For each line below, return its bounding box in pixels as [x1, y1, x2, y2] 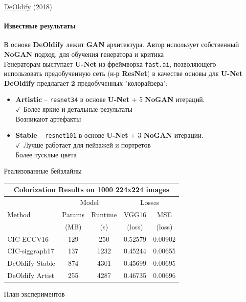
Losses [140, 197, 159, 207]
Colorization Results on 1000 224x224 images [13, 184, 170, 195]
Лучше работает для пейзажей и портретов [23, 139, 151, 150]
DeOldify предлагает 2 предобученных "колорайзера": [4, 77, 168, 88]
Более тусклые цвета [15, 149, 77, 159]
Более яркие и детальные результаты [23, 104, 133, 114]
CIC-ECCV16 [7, 233, 49, 244]
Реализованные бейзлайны [4, 166, 82, 176]
